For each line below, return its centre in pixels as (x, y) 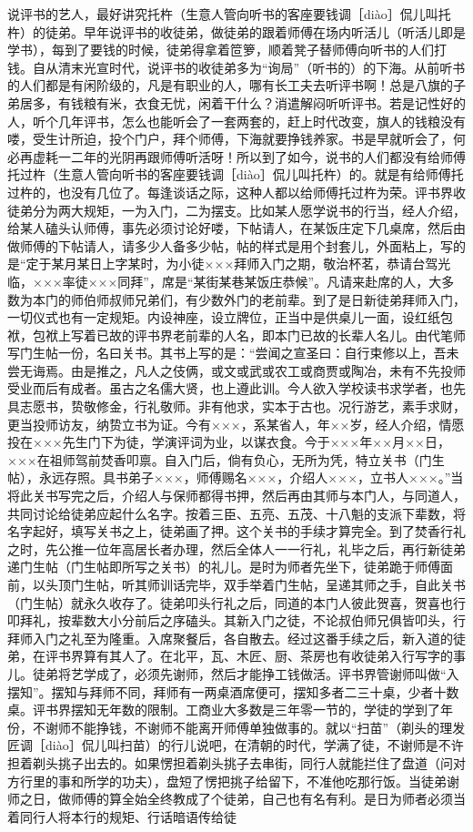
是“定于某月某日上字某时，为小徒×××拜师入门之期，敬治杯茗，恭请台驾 (223, 264)
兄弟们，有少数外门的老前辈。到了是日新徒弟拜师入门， (300, 299)
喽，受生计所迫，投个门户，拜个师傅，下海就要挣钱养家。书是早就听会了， (230, 139)
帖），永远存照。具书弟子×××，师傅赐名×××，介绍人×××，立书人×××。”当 (236, 477)
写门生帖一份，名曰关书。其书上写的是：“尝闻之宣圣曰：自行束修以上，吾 (227, 353)
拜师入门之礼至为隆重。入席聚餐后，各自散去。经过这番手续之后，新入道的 (230, 638)
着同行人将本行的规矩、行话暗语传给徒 (122, 816)
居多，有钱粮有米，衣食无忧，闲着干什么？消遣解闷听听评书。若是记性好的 (242, 102)
